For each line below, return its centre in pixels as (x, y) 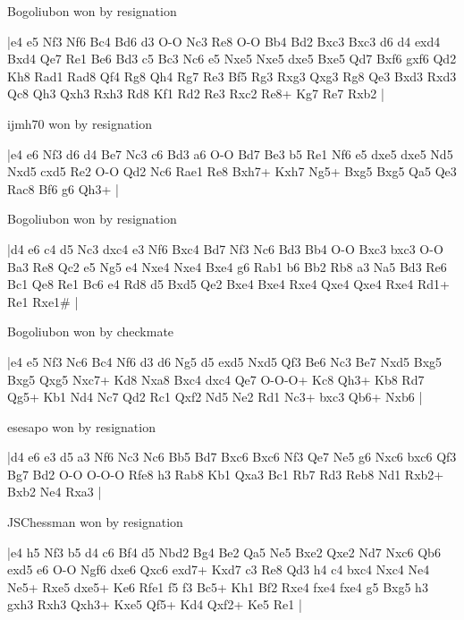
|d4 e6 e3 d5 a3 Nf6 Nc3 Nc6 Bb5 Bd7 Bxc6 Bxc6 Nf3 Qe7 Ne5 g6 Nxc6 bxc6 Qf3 (232, 457)
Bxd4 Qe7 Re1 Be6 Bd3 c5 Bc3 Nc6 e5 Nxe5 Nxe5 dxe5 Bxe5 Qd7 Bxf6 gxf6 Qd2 (232, 59)
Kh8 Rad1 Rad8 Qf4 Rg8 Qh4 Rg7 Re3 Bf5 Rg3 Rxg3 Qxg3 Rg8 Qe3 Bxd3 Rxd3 (232, 76)
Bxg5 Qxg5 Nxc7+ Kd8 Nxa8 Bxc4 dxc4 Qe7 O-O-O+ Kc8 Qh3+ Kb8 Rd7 (216, 379)
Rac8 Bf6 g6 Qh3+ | (63, 188)
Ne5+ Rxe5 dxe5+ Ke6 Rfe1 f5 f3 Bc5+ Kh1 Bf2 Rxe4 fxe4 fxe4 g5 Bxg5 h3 (218, 586)
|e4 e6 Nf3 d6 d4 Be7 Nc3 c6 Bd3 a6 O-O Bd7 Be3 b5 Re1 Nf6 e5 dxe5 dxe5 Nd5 (230, 153)
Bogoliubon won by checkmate (91, 331)
